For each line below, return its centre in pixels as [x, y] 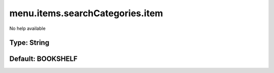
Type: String [29, 43]
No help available [27, 28]
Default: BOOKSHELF [44, 59]
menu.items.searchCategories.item [86, 13]
